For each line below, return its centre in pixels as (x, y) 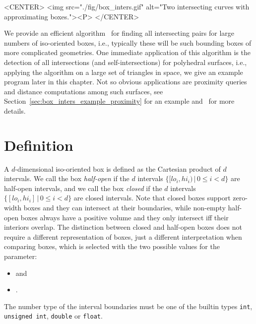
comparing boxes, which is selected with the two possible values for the (112, 246)
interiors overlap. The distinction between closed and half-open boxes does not (123, 227)
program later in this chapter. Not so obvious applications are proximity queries (126, 82)
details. (15, 110)
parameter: (21, 256)
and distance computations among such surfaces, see (84, 91)
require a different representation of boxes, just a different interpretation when (123, 236)
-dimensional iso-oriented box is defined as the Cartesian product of (118, 168)
